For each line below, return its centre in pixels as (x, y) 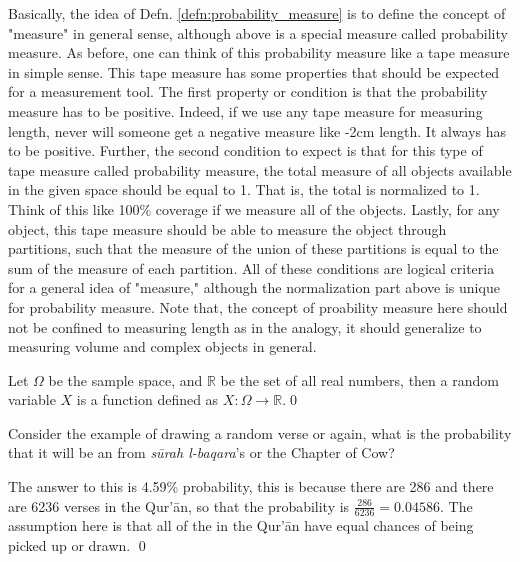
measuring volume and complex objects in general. (162, 346)
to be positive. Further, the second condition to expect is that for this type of (245, 150)
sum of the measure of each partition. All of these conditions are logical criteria (251, 267)
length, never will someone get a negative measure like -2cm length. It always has (257, 130)
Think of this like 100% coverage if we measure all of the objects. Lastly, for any (254, 208)
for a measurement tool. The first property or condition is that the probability (248, 91)
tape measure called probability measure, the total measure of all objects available (260, 169)
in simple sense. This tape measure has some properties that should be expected (254, 71)
